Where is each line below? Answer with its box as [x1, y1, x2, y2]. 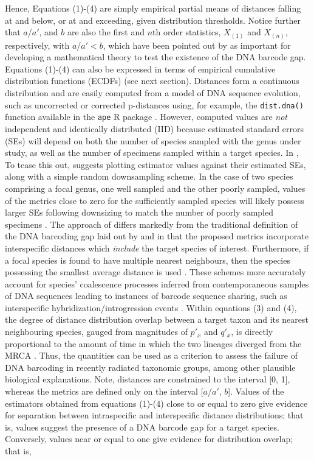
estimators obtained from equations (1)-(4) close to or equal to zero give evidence [5, 396, 308, 409]
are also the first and [67, 26, 145, 38]
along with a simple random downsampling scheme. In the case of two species [5, 170, 293, 183]
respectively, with [5, 38, 70, 51]
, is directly [231, 325, 273, 338]
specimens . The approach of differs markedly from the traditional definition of [5, 217, 298, 230]
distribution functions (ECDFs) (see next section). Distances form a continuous [5, 74, 299, 87]
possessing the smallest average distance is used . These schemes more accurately [5, 266, 306, 278]
